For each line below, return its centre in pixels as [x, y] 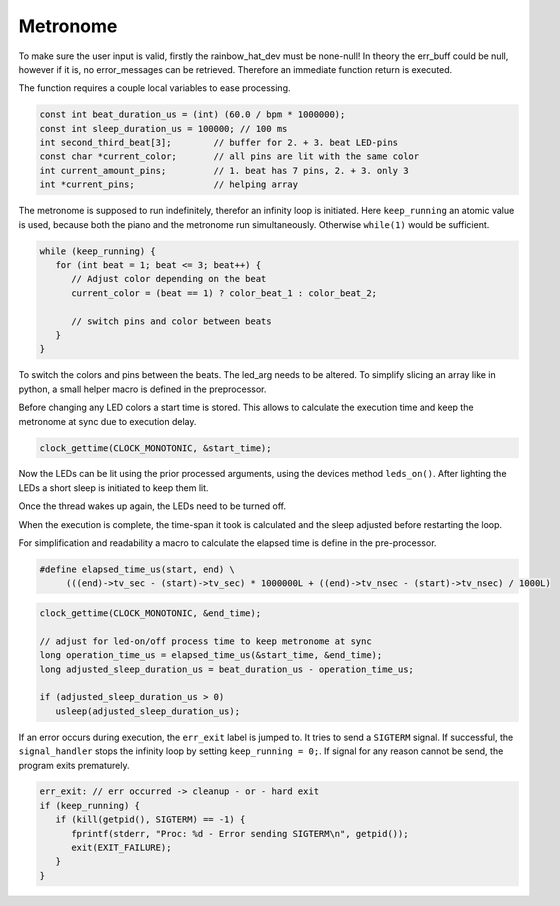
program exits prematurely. [74, 765]
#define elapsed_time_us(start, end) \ [137, 569]
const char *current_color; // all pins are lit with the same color [229, 156]
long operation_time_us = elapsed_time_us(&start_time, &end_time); [211, 655]
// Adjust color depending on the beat [169, 279]
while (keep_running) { [98, 251]
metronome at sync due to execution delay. [107, 421]
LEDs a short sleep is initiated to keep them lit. [113, 487]
